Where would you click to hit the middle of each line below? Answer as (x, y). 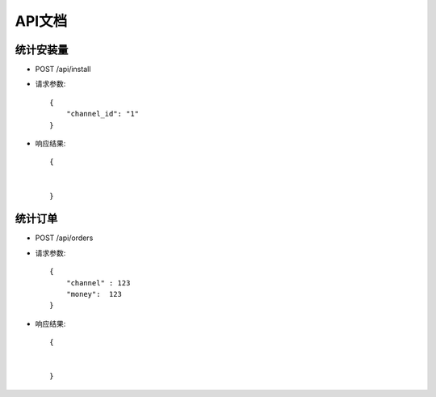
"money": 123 (94, 294)
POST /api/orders (64, 238)
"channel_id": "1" (103, 114)
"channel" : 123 (98, 283)
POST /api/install (63, 70)
